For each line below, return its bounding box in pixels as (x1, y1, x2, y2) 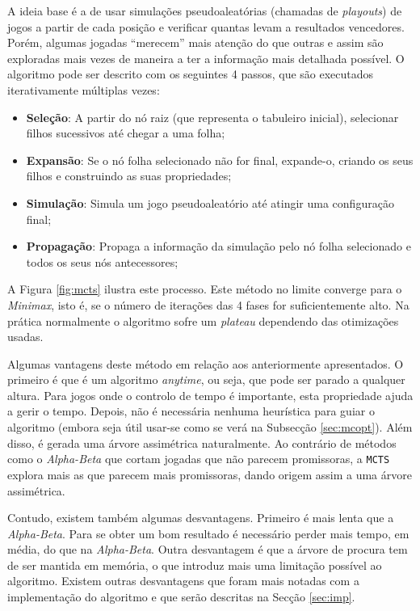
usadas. (7, 328, 44, 345)
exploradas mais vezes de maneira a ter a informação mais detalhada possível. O (7, 49, 405, 66)
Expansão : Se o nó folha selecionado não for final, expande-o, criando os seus (26, 151, 414, 168)
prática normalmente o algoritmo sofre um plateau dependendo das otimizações (7, 312, 399, 329)
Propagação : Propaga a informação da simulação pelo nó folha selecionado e (26, 238, 411, 255)
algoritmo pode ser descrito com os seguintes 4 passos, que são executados (7, 65, 374, 82)
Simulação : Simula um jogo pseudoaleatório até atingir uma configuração (26, 194, 394, 211)
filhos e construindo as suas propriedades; (26, 167, 232, 184)
